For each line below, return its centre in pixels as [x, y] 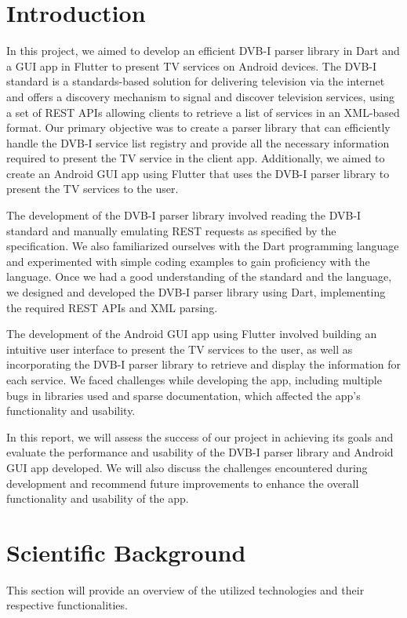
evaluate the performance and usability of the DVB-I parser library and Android [200, 452]
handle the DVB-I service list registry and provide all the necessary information [198, 142]
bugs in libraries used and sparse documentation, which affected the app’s [184, 395]
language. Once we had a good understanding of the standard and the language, [199, 276]
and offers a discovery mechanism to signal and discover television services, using [201, 96]
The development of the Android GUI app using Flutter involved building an [192, 334]
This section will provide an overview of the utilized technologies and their [185, 589]
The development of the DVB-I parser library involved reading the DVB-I [184, 215]
